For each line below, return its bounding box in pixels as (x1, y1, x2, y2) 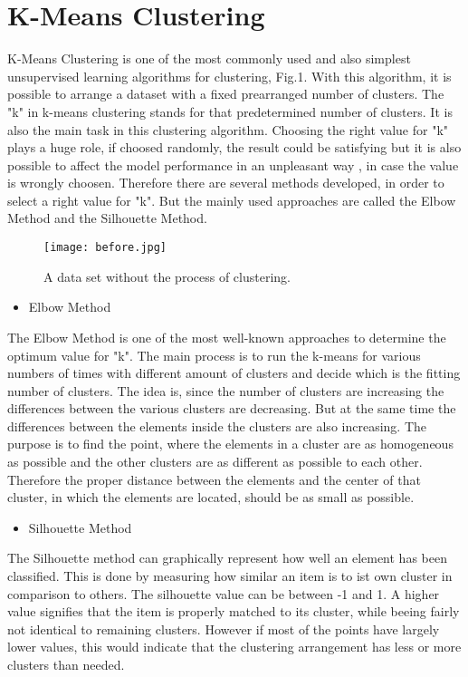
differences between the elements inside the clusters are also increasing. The (7, 416, 426, 435)
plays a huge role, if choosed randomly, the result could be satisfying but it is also (7, 138, 462, 157)
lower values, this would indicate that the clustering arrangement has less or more (7, 637, 462, 656)
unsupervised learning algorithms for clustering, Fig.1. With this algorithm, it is (7, 66, 452, 85)
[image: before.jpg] (43, 241, 167, 255)
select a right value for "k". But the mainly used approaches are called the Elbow (7, 190, 456, 209)
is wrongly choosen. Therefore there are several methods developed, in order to (7, 173, 444, 192)
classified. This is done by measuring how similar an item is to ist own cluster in (7, 566, 453, 585)
